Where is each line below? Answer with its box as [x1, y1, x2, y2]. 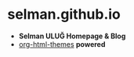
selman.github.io [7, 5, 121, 23]
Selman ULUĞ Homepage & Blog [18, 31, 126, 41]
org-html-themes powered [18, 39, 106, 48]
